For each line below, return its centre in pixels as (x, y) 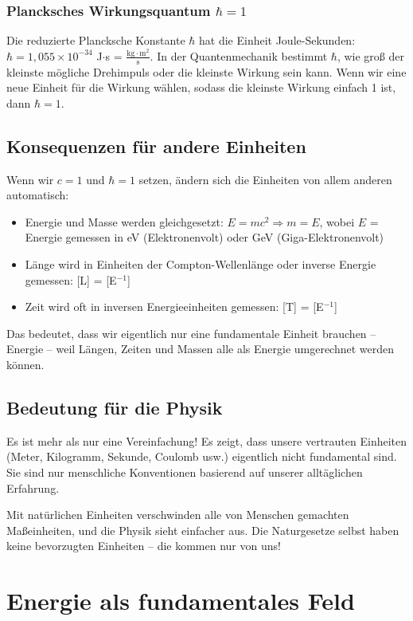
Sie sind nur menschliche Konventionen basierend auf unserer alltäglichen (185, 472)
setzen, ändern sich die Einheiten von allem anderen (265, 179)
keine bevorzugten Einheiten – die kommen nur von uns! (144, 546)
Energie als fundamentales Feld (181, 601)
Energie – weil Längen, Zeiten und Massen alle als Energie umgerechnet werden (201, 349)
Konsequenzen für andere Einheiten (156, 145)
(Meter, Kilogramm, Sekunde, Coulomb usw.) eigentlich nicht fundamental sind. (202, 456)
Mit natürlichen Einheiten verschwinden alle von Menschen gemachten (178, 515)
